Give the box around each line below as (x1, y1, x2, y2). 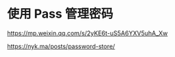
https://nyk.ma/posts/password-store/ (7, 42, 115, 50)
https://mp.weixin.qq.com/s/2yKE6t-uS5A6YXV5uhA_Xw (7, 28, 168, 37)
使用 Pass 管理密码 (7, 6, 113, 22)
